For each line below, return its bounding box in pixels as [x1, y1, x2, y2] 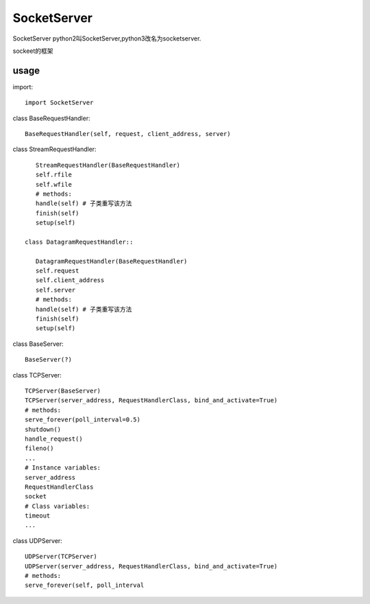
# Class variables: [25, 502, 90, 510]
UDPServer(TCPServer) [25, 553, 97, 561]
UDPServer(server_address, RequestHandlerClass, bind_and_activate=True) [25, 562, 278, 570]
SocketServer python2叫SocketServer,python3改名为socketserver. [12, 34, 201, 43]
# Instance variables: [25, 464, 101, 472]
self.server [35, 286, 76, 294]
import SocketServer [25, 99, 94, 106]
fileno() [25, 445, 54, 452]
